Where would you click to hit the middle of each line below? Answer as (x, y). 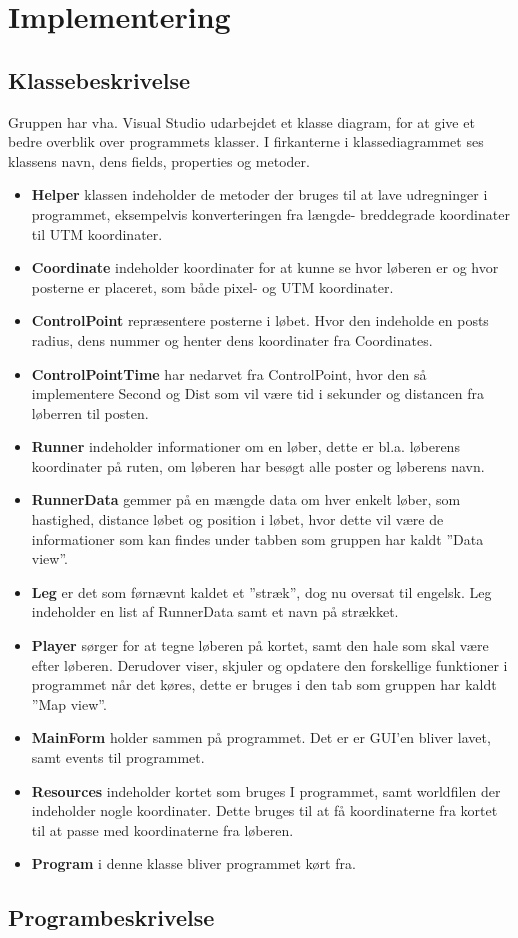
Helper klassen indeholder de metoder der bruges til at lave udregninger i (259, 194)
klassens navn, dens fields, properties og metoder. (159, 160)
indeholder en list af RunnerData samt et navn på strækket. (215, 611)
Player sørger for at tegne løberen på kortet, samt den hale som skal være (260, 645)
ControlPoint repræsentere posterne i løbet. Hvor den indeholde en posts (260, 320)
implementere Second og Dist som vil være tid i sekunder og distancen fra (257, 393)
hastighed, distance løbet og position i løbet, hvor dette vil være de (237, 519)
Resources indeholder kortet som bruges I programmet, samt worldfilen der (266, 790)
